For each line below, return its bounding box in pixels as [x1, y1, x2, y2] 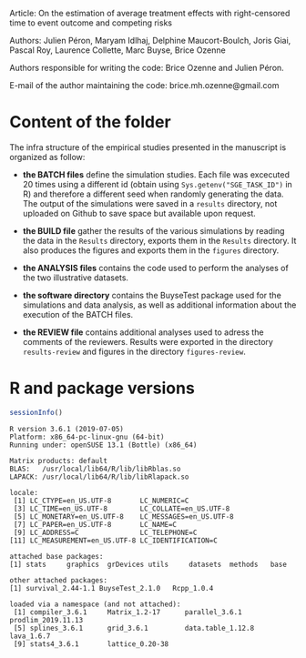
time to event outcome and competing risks [9, 17, 173, 28]
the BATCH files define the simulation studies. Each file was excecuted [22, 168, 290, 180]
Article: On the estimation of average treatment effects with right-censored [9, 8, 291, 18]
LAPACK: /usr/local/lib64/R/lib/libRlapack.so [9, 472, 189, 481]
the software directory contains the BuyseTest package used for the [22, 289, 282, 300]
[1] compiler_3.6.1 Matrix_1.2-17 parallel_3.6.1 [13, 607, 243, 617]
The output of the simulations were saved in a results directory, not [22, 197, 278, 208]
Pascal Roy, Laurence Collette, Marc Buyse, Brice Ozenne [9, 45, 226, 56]
